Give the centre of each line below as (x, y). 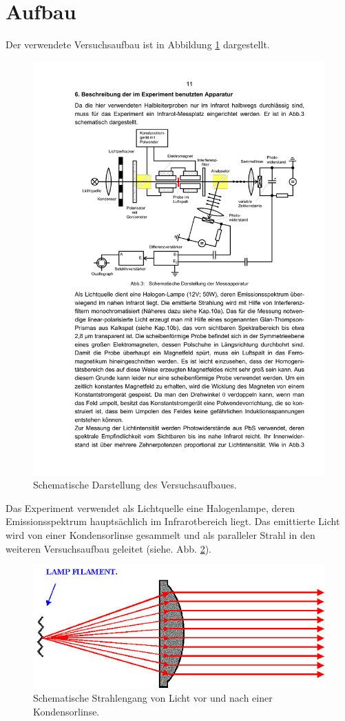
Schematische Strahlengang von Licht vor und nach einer (153, 698)
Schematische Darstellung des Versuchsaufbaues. (135, 485)
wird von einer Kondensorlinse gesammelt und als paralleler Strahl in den (160, 535)
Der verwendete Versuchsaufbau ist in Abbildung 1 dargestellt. (138, 45)
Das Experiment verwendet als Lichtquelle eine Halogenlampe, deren (150, 507)
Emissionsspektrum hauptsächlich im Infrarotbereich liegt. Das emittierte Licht (173, 521)
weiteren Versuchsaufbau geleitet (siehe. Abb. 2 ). (108, 548)
